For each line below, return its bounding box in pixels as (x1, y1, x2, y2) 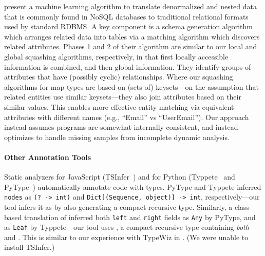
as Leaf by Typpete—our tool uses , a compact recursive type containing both (4, 222, 249, 232)
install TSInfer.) (4, 242, 55, 252)
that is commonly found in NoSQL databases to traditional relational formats (4, 11, 249, 22)
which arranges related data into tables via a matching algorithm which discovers (4, 31, 260, 42)
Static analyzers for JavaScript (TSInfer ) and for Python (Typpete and (4, 171, 235, 182)
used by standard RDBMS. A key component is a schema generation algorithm (4, 21, 253, 32)
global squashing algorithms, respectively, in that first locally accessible (4, 51, 229, 62)
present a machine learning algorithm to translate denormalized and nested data (4, 1, 257, 11)
